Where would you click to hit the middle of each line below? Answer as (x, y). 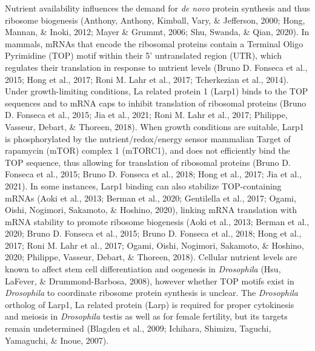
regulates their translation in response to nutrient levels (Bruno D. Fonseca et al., (156, 67)
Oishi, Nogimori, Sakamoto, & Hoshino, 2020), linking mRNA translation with (151, 210)
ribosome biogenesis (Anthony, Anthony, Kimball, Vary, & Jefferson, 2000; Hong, (155, 20)
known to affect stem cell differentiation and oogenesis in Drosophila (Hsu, (143, 269)
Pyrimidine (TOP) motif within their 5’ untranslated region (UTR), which (144, 55)
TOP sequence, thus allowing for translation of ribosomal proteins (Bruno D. (148, 162)
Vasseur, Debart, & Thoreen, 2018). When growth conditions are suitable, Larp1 (154, 126)
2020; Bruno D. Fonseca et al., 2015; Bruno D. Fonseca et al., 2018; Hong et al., (153, 233)
